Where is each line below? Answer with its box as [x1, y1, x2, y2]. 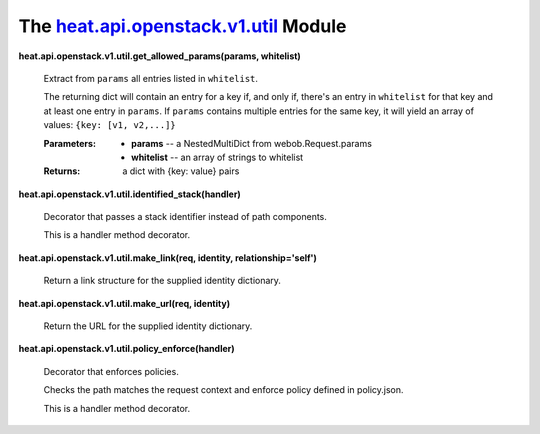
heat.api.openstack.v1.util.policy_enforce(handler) [18, 343, 235, 355]
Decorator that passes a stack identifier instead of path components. [43, 211, 327, 223]
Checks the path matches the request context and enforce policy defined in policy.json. [43, 384, 404, 396]
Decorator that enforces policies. [43, 365, 179, 377]
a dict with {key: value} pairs [122, 165, 240, 177]
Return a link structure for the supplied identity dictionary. [43, 275, 282, 287]
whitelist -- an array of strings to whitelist [131, 151, 304, 163]
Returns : [43, 165, 81, 177]
